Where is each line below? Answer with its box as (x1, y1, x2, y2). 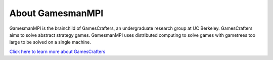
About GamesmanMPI (9, 8, 104, 19)
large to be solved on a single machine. (9, 39, 91, 45)
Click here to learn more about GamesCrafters (9, 48, 106, 54)
